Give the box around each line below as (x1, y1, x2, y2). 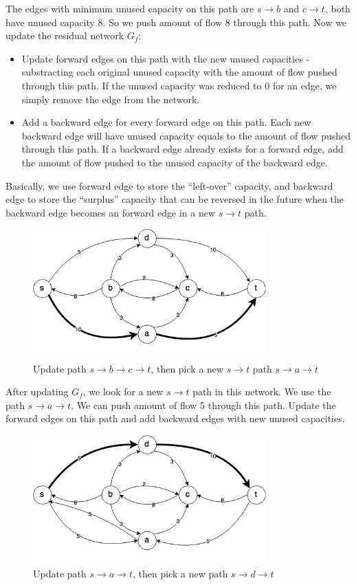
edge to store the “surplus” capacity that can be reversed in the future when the (5, 192, 344, 206)
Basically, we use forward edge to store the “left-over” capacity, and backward (5, 178, 333, 192)
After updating (5, 384, 69, 399)
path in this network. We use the (192, 384, 331, 399)
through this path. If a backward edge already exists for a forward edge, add (21, 142, 344, 156)
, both (324, 1, 351, 15)
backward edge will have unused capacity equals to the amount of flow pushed (21, 128, 351, 142)
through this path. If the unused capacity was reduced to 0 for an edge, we (21, 78, 337, 92)
